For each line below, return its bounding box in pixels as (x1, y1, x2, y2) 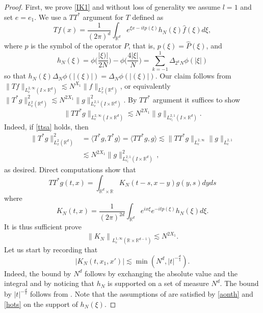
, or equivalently (120, 80, 171, 91)
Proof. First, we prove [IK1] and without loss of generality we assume (4, 2, 221, 12)
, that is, (128, 40, 155, 51)
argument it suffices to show (152, 94, 241, 105)
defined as (132, 11, 164, 22)
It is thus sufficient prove (4, 221, 82, 232)
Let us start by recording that (4, 244, 98, 255)
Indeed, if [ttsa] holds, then (4, 121, 89, 132)
